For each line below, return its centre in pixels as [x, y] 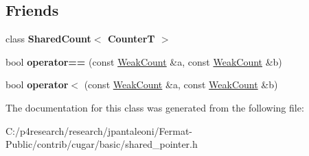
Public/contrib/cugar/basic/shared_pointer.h [102, 144]
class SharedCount [48, 39]
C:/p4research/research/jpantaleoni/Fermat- [99, 130]
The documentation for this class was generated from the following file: [155, 107]
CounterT [131, 39]
